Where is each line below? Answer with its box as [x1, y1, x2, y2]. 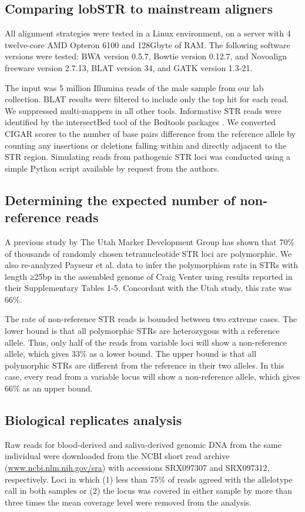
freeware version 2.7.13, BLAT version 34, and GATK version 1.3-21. [5, 61, 253, 73]
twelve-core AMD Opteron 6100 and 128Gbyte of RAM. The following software [5, 38, 290, 51]
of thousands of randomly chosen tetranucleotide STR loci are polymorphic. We [5, 247, 292, 259]
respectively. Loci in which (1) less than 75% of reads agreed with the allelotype [5, 473, 293, 485]
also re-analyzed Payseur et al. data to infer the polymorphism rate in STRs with [5, 259, 299, 271]
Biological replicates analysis [5, 411, 182, 429]
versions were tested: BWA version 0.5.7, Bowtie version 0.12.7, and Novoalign [5, 50, 287, 62]
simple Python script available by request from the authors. [5, 162, 220, 174]
